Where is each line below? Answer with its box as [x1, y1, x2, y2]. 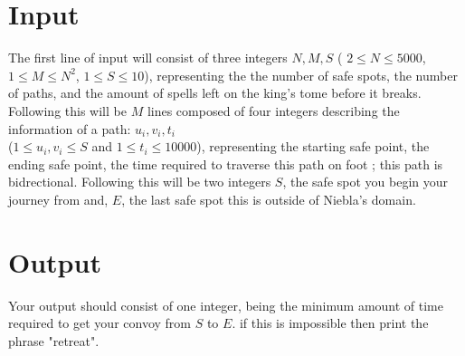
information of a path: [8, 119, 131, 138]
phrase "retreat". [8, 331, 100, 350]
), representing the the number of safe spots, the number [144, 65, 458, 84]
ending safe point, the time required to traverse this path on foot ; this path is [8, 154, 443, 173]
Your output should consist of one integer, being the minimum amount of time [8, 295, 443, 314]
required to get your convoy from [8, 313, 191, 332]
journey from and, [8, 189, 109, 208]
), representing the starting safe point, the [196, 137, 430, 156]
